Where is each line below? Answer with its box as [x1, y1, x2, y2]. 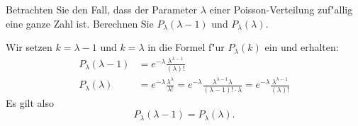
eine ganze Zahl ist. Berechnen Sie [6, 16, 154, 30]
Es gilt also [6, 95, 55, 110]
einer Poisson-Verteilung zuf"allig [209, 2, 353, 16]
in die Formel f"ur [147, 40, 225, 55]
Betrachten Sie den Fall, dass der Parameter [6, 2, 197, 16]
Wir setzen [6, 40, 52, 55]
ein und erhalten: [264, 40, 339, 55]
